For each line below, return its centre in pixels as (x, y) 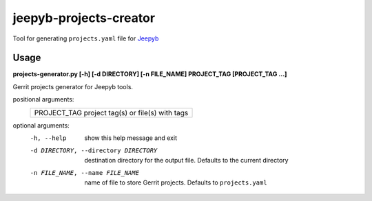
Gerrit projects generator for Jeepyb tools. (73, 86)
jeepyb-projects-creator (84, 18)
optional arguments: (41, 125)
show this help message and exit (131, 138)
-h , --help (48, 138)
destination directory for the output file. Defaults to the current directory (186, 160)
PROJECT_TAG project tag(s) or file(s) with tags (111, 113)
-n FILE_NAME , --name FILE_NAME (84, 173)
